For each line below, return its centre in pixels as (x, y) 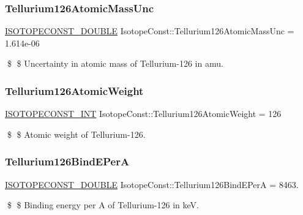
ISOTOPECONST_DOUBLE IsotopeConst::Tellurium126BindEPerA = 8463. (152, 184)
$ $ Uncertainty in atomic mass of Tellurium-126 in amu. (115, 63)
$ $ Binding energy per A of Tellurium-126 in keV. (103, 205)
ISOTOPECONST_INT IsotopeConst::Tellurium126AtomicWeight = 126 (143, 114)
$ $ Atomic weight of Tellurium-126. (76, 134)
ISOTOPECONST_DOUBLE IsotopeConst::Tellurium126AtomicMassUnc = (150, 31)
